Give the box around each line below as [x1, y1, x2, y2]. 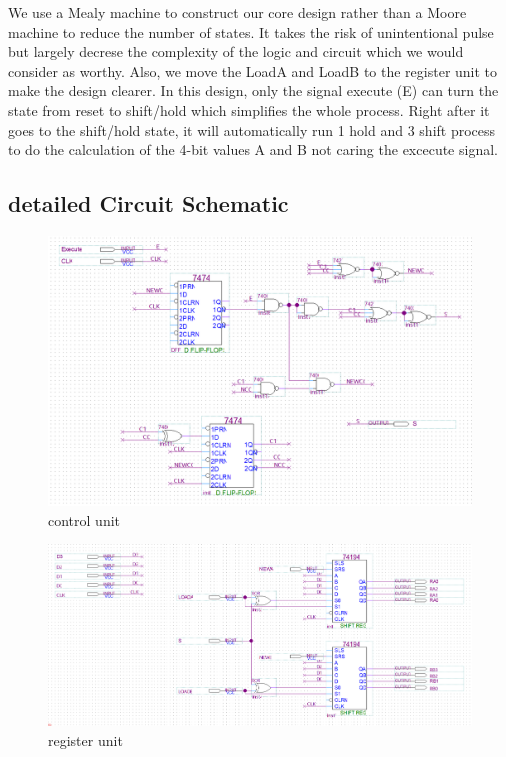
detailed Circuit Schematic [8, 188, 289, 219]
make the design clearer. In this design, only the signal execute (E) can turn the [8, 80, 499, 101]
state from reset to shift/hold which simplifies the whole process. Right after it [8, 99, 490, 120]
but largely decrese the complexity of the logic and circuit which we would [8, 41, 464, 62]
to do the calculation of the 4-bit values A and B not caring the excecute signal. [8, 139, 498, 160]
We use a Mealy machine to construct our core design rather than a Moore [8, 2, 467, 22]
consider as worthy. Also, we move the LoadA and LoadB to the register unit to [8, 60, 498, 81]
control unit [48, 509, 121, 530]
